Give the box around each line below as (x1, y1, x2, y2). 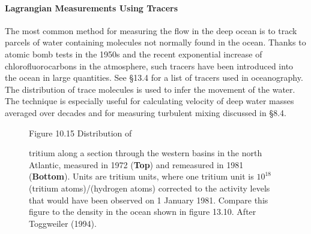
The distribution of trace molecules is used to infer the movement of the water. (5, 83, 295, 95)
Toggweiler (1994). (29, 217, 97, 229)
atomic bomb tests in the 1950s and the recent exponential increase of (5, 47, 262, 60)
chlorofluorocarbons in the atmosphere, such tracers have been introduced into (5, 59, 294, 72)
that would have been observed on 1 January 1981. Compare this (29, 193, 268, 206)
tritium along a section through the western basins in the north (29, 147, 262, 159)
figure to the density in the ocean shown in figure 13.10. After (29, 205, 256, 218)
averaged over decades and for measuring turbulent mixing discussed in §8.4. (5, 106, 286, 118)
